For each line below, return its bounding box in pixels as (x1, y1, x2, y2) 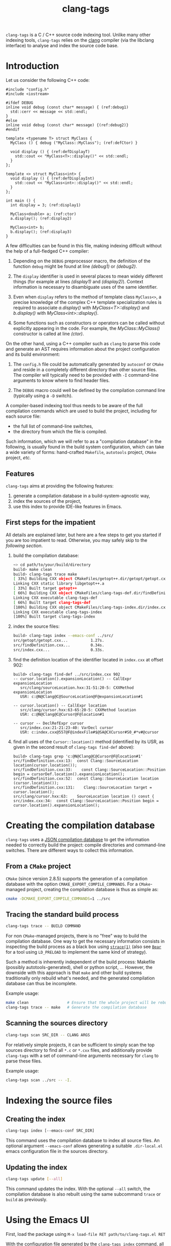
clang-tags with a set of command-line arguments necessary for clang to (6, 1052, 159, 1058)
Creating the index (6, 1114, 65, 1123)
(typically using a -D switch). (13, 392, 73, 399)
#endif (6, 127, 20, 132)
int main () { (6, 198, 36, 203)
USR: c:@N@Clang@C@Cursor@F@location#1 (20, 712, 105, 717)
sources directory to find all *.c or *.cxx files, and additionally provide (6, 1047, 152, 1053)
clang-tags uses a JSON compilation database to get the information (6, 836, 150, 842)
